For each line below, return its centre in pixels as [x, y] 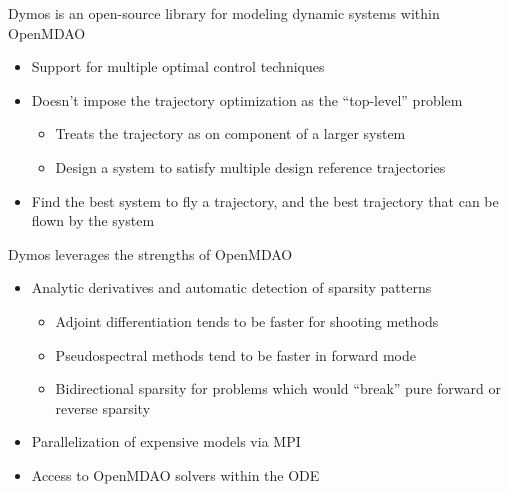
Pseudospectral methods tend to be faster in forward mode [235, 354]
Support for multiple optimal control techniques [178, 66]
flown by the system [93, 220]
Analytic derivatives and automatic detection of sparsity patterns [231, 287]
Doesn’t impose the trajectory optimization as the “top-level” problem [247, 99]
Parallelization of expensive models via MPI [166, 441]
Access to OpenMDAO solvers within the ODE [175, 474]
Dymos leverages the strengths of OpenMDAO [150, 253]
